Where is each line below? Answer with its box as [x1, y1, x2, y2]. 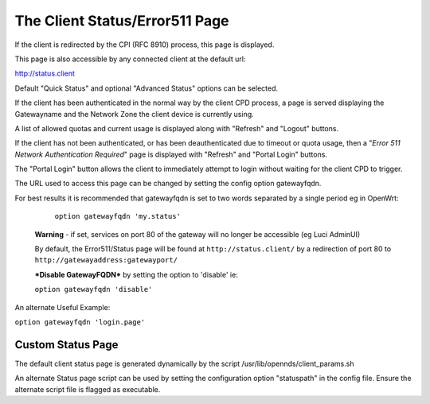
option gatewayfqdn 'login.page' [14, 317, 146, 326]
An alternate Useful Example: [14, 302, 111, 312]
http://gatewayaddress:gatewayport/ [34, 255, 178, 265]
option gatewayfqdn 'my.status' [54, 212, 181, 221]
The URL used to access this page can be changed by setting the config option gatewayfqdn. [14, 179, 322, 188]
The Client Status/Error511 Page [14, 12, 230, 29]
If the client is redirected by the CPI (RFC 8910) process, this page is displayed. [14, 40, 275, 49]
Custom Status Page [14, 338, 119, 352]
